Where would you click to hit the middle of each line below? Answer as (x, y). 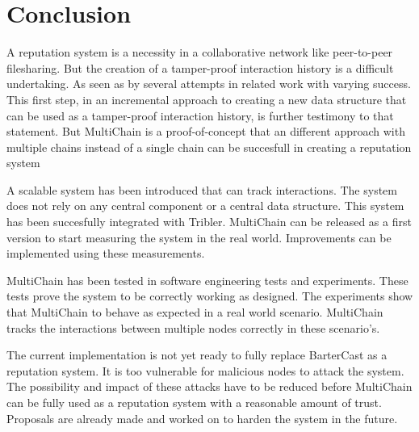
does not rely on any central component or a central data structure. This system (205, 206)
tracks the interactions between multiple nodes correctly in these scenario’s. (193, 327)
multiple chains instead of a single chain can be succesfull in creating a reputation (209, 147)
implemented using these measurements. (106, 253)
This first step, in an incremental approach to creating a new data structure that (207, 99)
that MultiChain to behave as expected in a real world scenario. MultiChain (195, 312)
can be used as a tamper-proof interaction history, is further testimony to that (200, 115)
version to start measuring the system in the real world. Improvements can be (199, 237)
